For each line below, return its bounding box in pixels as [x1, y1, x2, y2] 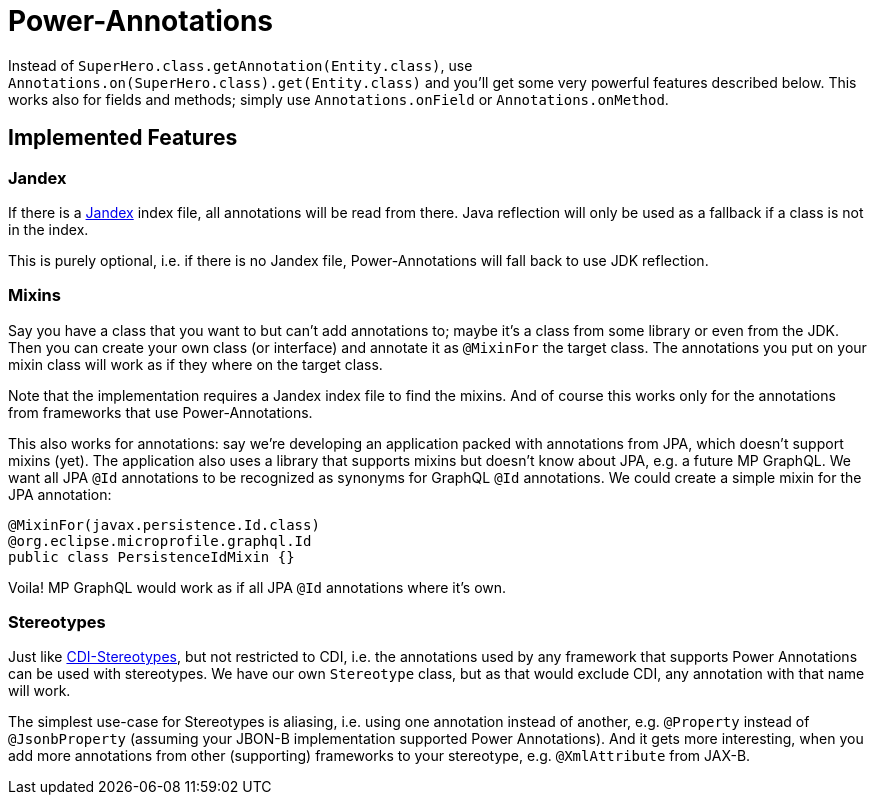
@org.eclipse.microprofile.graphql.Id [8, 532, 312, 549]
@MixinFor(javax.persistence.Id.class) [8, 516, 320, 533]
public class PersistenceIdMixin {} [8, 548, 295, 565]
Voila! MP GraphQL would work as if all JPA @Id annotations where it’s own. [8, 578, 507, 596]
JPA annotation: [8, 485, 112, 503]
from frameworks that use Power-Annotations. [8, 403, 313, 421]
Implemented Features [8, 125, 238, 151]
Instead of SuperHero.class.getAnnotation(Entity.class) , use [8, 56, 473, 74]
